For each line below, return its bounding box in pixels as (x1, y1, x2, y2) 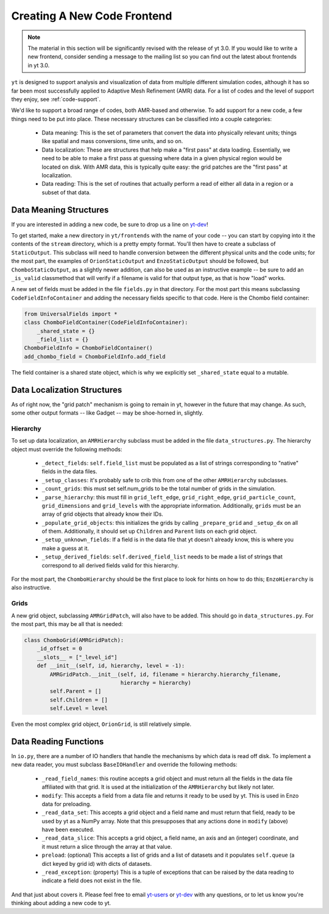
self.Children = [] (49, 696, 108, 703)
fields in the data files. (41, 468, 97, 475)
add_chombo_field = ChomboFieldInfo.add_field (24, 353, 166, 360)
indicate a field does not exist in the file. (41, 877, 142, 884)
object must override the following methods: (11, 445, 122, 453)
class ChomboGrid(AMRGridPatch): (24, 636, 124, 644)
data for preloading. (41, 800, 91, 807)
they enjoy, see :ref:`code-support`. (11, 95, 101, 103)
